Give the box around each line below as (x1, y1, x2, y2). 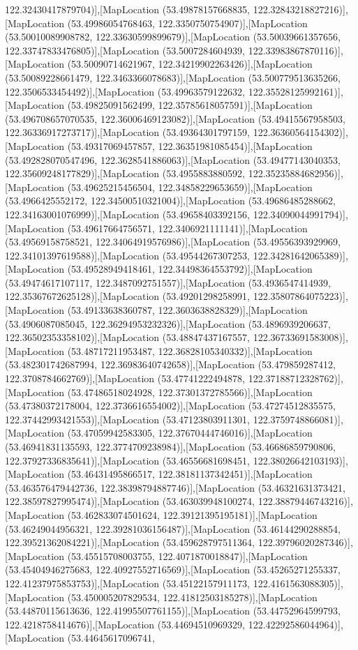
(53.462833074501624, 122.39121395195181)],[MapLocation (67, 507, 318, 522)
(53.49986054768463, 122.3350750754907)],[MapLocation (67, 15, 308, 30)
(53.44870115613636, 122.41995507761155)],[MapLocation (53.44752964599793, (5, 603, 341, 618)
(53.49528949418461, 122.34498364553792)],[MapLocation (67, 262, 313, 276)
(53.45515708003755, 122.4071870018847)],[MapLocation (67, 548, 308, 563)
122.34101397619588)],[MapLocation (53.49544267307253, (5, 248, 251, 262)
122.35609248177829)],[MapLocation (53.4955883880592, (5, 166, 246, 181)
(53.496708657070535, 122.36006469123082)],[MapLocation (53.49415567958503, (5, 111, 345, 126)
